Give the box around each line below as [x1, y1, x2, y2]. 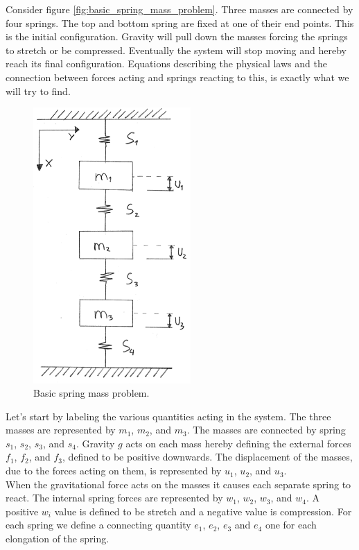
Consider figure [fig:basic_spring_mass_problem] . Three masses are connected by [6, 2, 353, 16]
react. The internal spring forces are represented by [6, 490, 223, 505]
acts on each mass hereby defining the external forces [125, 436, 351, 450]
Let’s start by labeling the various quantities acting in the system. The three [6, 409, 331, 423]
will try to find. [6, 83, 71, 98]
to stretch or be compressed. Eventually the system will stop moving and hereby [6, 42, 347, 57]
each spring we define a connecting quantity [6, 517, 191, 532]
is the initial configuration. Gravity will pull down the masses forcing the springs [6, 29, 348, 44]
